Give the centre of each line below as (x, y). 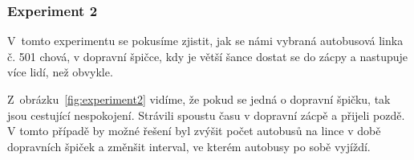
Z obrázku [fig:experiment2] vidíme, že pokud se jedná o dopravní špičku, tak (199, 99)
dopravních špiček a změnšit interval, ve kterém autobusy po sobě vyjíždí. (189, 146)
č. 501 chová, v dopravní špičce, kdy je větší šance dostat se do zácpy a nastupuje (207, 56)
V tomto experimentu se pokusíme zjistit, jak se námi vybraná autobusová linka (205, 41)
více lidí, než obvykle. (60, 72)
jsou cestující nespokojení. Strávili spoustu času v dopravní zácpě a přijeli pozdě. (206, 115)
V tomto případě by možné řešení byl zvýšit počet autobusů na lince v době (194, 131)
